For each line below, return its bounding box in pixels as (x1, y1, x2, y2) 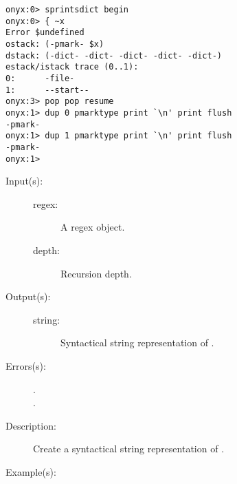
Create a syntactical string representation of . (33, 441, 225, 456)
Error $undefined (5, 28, 84, 38)
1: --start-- (5, 85, 89, 95)
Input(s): (5, 173, 43, 188)
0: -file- (5, 73, 75, 83)
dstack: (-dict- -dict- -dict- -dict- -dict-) (5, 50, 222, 61)
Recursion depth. (60, 266, 132, 280)
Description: (5, 418, 56, 432)
